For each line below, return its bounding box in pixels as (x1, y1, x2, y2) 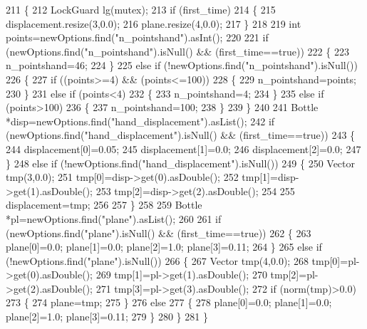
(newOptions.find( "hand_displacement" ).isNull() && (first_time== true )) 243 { (6, 127, 356, 142)
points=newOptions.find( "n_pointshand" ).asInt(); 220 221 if (6, 30, 269, 45)
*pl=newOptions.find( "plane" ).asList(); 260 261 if (6, 211, 222, 226)
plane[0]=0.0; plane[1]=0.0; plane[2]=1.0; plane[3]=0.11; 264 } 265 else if (6, 239, 322, 254)
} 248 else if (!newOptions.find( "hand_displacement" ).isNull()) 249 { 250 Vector (6, 155, 356, 170)
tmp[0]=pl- (311, 253, 360, 268)
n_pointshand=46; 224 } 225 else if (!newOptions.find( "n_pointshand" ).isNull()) (6, 58, 358, 73)
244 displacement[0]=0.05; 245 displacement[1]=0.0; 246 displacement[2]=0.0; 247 (6, 141, 361, 156)
